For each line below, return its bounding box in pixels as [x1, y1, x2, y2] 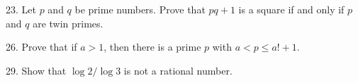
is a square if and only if [238, 2, 345, 16]
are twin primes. [33, 15, 104, 30]
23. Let [6, 2, 36, 16]
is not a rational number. [123, 63, 233, 77]
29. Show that [6, 63, 67, 77]
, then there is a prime [104, 39, 201, 54]
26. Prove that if [6, 39, 77, 54]
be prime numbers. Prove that [74, 2, 206, 16]
